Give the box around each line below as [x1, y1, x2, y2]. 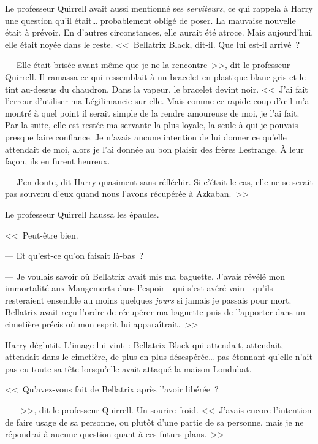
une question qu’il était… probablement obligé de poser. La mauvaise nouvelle [5, 13, 296, 26]
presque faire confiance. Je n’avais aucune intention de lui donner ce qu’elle [5, 130, 287, 143]
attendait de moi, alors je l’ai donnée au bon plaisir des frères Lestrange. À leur [5, 142, 304, 155]
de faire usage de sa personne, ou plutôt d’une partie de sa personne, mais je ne [5, 415, 304, 428]
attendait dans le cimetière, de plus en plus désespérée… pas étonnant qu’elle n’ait [5, 350, 312, 363]
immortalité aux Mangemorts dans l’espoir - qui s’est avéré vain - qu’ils [5, 281, 273, 294]
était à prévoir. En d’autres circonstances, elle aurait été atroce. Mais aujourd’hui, [5, 26, 314, 39]
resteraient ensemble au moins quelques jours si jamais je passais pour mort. [5, 293, 292, 306]
